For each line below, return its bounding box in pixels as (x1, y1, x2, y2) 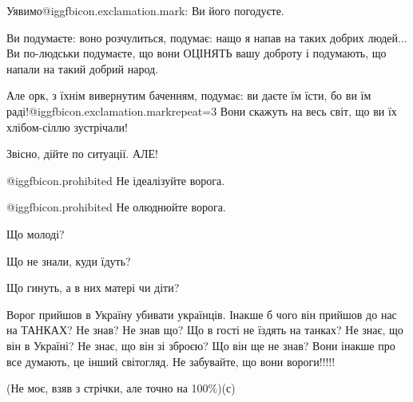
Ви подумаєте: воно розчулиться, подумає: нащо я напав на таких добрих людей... (6, 29, 407, 45)
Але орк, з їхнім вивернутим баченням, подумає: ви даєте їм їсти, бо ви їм (6, 87, 371, 104)
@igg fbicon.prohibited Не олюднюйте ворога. (6, 199, 226, 215)
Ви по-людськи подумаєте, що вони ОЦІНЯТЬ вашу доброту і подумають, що (6, 45, 387, 61)
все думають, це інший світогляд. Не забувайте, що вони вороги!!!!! (6, 353, 336, 369)
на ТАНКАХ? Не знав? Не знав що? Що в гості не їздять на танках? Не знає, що (6, 321, 403, 338)
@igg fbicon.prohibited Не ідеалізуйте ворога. (6, 171, 225, 188)
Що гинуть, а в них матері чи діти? (6, 279, 180, 296)
